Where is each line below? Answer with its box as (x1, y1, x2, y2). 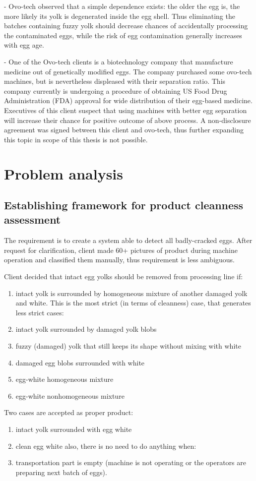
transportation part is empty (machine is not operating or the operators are (15, 457, 246, 468)
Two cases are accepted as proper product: (4, 407, 133, 418)
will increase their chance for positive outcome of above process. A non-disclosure (4, 115, 251, 125)
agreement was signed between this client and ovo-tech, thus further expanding (4, 124, 244, 135)
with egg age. (4, 40, 44, 50)
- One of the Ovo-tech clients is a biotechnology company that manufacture (4, 56, 233, 66)
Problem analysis (4, 163, 123, 183)
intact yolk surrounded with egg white (15, 424, 132, 434)
